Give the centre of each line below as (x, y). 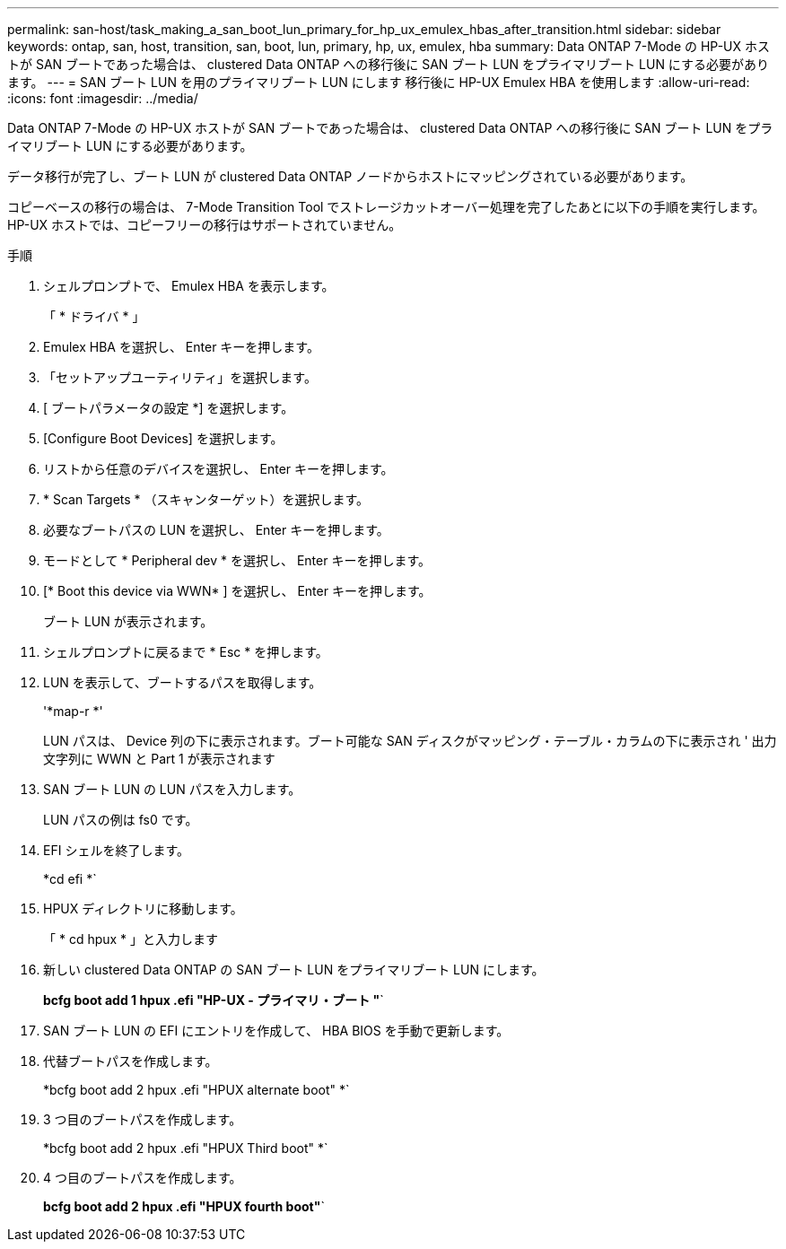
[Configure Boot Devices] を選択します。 (163, 438)
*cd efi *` (70, 879)
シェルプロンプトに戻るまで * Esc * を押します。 (186, 652)
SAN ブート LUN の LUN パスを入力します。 (172, 789)
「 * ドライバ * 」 (94, 316)
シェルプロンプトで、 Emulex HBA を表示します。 (189, 286)
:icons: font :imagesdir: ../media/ (103, 98)
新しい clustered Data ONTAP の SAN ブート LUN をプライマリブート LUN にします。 (294, 970)
